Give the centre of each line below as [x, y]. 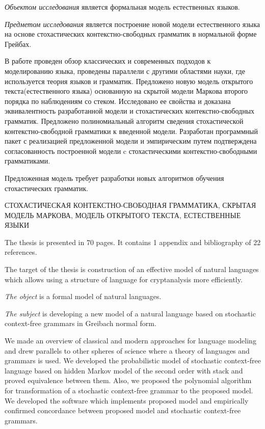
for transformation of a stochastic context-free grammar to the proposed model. [129, 390]
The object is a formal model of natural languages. [83, 296]
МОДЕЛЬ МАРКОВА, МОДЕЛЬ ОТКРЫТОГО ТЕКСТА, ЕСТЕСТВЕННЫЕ [123, 215]
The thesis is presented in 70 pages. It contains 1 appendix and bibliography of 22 [133, 242]
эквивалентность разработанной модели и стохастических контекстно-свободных [130, 111]
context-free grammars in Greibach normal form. [81, 323]
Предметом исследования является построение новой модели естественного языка [132, 24]
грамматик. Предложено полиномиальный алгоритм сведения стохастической [124, 120]
